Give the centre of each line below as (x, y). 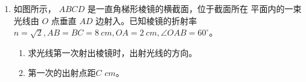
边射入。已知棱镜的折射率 (146, 20)
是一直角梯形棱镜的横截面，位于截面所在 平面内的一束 (194, 8)
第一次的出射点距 (62, 73)
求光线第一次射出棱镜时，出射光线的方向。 (113, 52)
